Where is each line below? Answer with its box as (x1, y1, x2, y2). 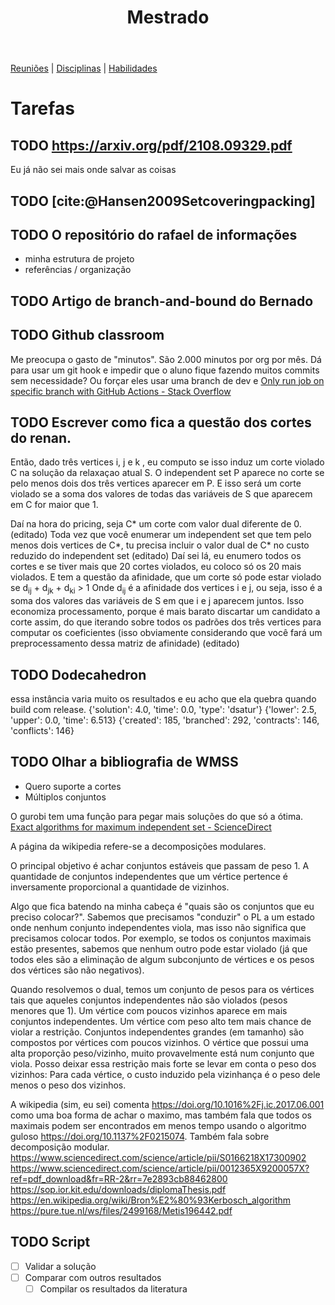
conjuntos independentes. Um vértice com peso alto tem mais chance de (10, 1015, 312, 1027)
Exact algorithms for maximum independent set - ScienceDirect (10, 821, 272, 833)
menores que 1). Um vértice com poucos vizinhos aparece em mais (10, 1004, 288, 1016)
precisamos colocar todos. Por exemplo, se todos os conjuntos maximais (10, 932, 312, 944)
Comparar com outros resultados (24, 1271, 162, 1283)
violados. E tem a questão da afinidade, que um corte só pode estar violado (10, 571, 322, 583)
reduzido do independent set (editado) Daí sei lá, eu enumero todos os (10, 550, 302, 562)
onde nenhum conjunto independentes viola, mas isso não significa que (10, 921, 307, 933)
